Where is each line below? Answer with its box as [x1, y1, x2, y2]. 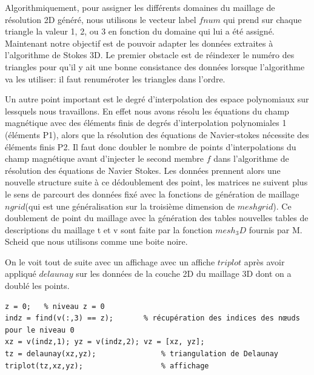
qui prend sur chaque [223, 13, 302, 25]
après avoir [244, 255, 285, 268]
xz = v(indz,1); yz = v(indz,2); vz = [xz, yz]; [5, 337, 205, 347]
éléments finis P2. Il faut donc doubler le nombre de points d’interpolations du [5, 140, 296, 153]
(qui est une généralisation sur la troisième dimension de [25, 199, 235, 212]
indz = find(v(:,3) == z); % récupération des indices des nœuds [5, 314, 300, 323]
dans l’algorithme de [213, 152, 289, 165]
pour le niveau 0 [5, 325, 75, 334]
